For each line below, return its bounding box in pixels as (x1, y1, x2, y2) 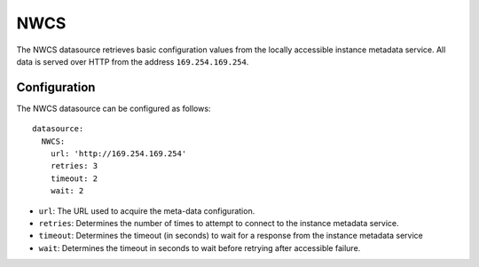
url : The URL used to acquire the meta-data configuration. (38, 205, 255, 216)
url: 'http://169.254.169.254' (50, 149, 187, 159)
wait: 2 (50, 186, 84, 196)
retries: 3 (50, 161, 98, 171)
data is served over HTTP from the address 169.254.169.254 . (16, 56, 249, 67)
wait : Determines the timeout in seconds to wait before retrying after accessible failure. (38, 242, 361, 253)
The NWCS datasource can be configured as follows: (16, 103, 211, 114)
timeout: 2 (50, 173, 98, 184)
